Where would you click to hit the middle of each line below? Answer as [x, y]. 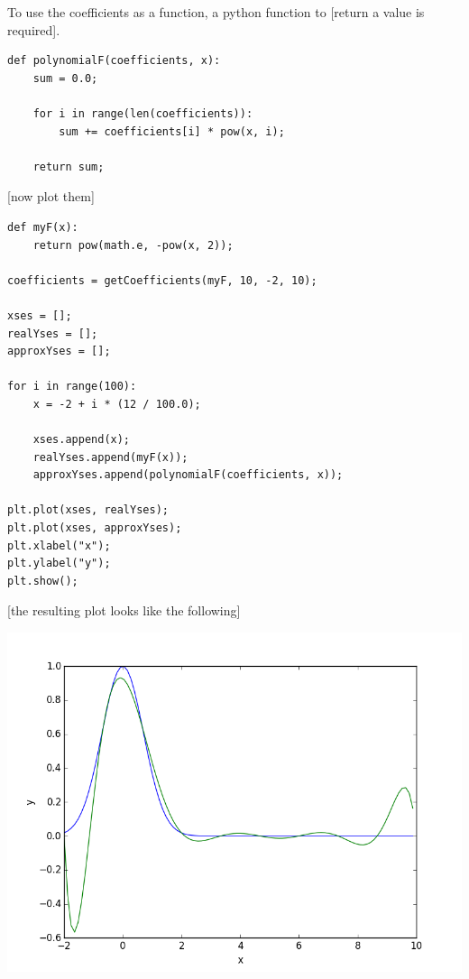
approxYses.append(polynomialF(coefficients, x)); [188, 475]
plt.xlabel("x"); [59, 545]
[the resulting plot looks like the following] [124, 610]
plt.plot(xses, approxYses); [95, 528]
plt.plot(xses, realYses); [88, 510]
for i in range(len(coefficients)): [143, 113]
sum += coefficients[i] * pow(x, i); [172, 131]
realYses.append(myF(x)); [110, 457]
